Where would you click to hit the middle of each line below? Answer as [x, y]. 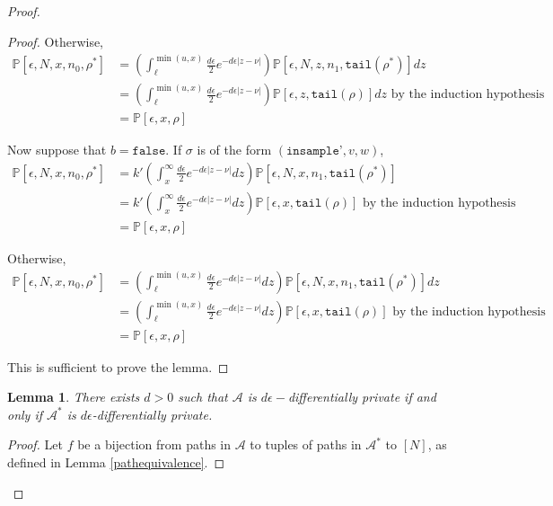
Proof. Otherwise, [56, 41]
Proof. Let [35, 444]
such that [203, 397]
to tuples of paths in [306, 444]
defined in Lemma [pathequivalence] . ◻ [116, 462]
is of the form [234, 150]
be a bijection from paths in [154, 444]
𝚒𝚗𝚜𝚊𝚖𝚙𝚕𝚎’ [314, 151]
